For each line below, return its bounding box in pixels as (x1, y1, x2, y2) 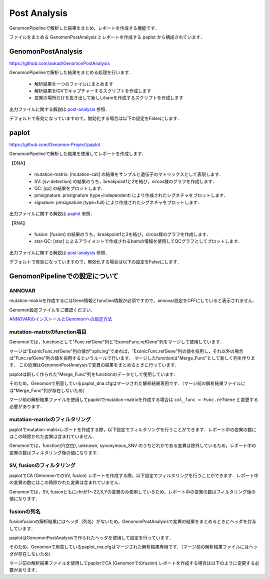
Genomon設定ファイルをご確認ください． (9, 306, 95, 312)
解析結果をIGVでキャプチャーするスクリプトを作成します (34, 88, 151, 94)
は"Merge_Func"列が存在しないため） (9, 387, 87, 393)
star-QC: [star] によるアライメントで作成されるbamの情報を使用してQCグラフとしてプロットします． (34, 238, 242, 244)
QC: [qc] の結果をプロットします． (34, 185, 105, 191)
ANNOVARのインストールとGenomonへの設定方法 (9, 316, 112, 322)
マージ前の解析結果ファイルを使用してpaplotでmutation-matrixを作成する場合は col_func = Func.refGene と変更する (9, 396, 258, 402)
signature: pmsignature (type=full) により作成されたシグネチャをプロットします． (34, 199, 202, 205)
